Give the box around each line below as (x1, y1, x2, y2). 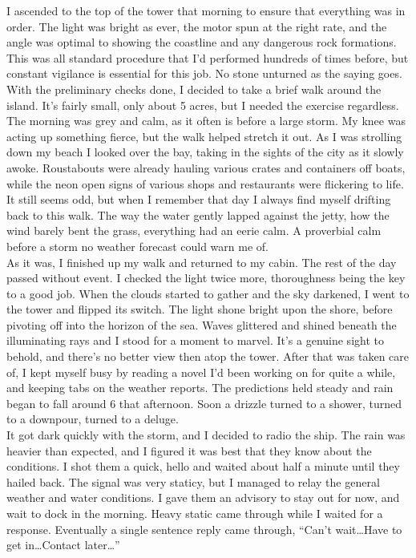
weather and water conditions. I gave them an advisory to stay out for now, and (6, 489, 400, 506)
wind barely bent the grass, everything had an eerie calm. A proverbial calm (6, 222, 382, 239)
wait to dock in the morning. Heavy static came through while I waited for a (6, 505, 383, 521)
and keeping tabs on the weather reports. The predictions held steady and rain (6, 379, 394, 396)
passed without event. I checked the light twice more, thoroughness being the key (6, 269, 406, 286)
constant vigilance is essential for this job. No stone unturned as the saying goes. (6, 65, 402, 82)
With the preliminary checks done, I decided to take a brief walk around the (6, 80, 382, 97)
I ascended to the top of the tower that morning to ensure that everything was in (6, 2, 406, 18)
